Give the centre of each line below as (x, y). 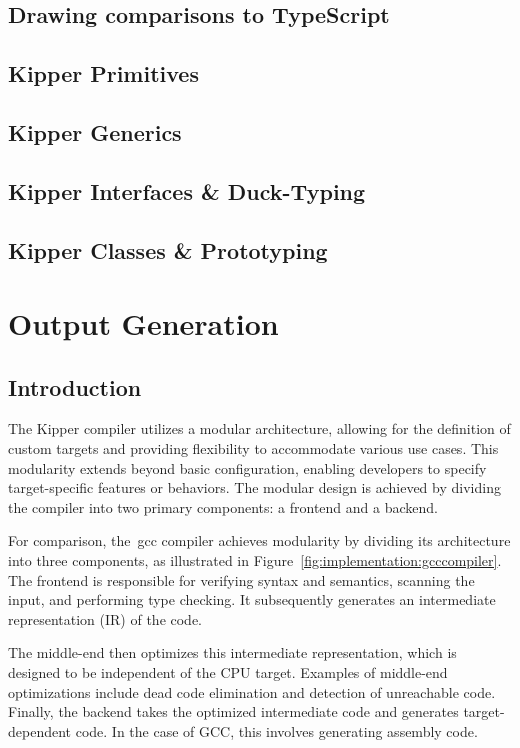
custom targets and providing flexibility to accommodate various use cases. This (253, 448)
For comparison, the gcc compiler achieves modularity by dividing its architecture (259, 540)
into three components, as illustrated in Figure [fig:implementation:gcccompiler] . (255, 560)
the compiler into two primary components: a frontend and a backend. (223, 506)
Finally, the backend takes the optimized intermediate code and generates (233, 711)
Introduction (75, 386)
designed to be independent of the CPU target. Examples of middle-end (228, 672)
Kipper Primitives (103, 73)
